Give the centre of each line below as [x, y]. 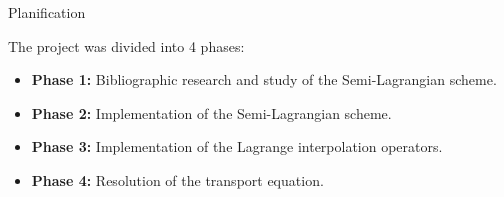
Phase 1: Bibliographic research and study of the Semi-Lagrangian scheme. [264, 79]
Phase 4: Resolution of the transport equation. [177, 179]
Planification [47, 12]
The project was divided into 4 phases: [126, 45]
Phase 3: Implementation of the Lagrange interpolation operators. [237, 146]
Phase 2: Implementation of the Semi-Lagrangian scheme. [211, 112]
